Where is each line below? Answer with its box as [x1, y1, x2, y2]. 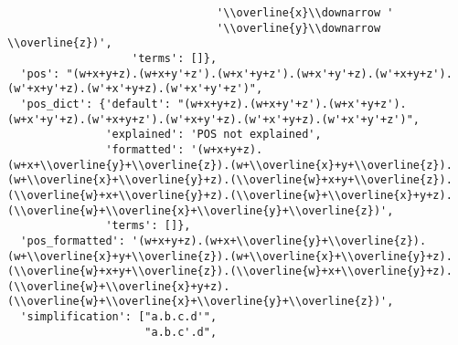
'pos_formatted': [20, 234, 125, 247]
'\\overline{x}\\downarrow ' [217, 6, 394, 19]
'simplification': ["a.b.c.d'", [20, 310, 218, 324]
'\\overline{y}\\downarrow [217, 21, 381, 35]
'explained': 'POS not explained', [105, 128, 322, 141]
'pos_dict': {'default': [20, 97, 171, 110]
